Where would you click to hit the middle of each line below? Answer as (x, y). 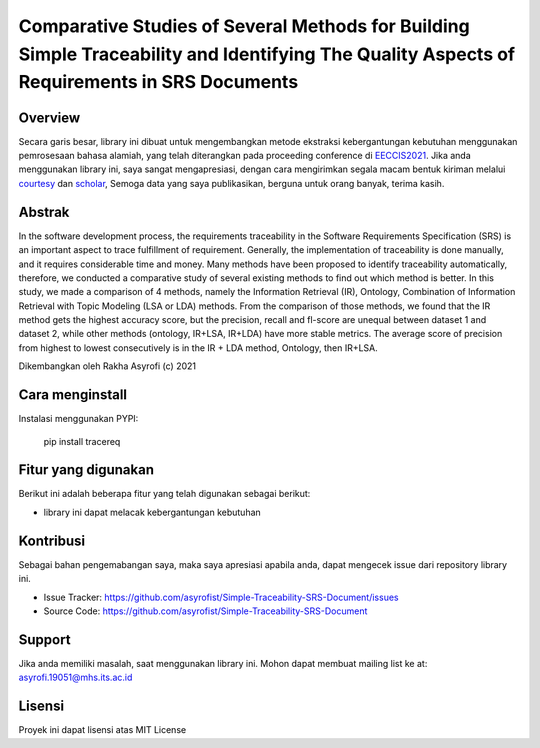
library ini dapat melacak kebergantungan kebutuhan (152, 512)
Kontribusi (52, 540)
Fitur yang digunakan (86, 470)
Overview (49, 117)
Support (44, 639)
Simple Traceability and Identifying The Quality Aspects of (266, 54)
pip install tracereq (82, 441)
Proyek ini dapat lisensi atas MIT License (102, 730)
